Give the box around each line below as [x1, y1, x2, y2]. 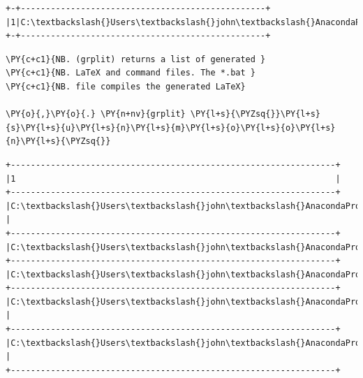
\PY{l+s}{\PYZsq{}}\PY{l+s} [190, 109, 321, 119]
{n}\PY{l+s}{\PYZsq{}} [6, 136, 111, 147]
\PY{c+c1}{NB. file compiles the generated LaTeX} [6, 81, 246, 92]
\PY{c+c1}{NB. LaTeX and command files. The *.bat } [6, 68, 255, 78]
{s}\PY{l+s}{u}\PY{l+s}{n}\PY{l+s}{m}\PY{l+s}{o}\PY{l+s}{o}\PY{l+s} [6, 122, 336, 133]
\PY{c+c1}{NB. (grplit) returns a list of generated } [6, 54, 266, 64]
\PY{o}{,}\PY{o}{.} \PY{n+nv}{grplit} [6, 109, 186, 119]
